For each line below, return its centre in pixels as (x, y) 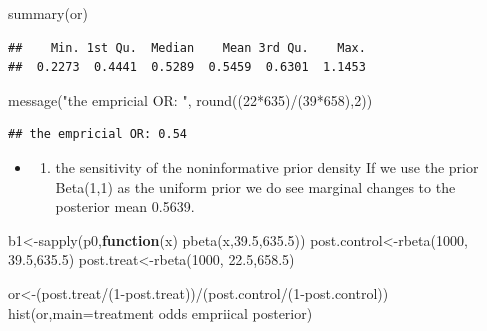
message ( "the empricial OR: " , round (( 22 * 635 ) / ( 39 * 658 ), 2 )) (190, 99)
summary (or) (48, 13)
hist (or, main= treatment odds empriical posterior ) (160, 312)
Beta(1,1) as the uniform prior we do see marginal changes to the (255, 186)
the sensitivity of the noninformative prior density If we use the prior (267, 166)
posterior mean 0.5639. (125, 206)
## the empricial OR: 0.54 (97, 134)
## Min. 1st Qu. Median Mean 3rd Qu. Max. (187, 47)
